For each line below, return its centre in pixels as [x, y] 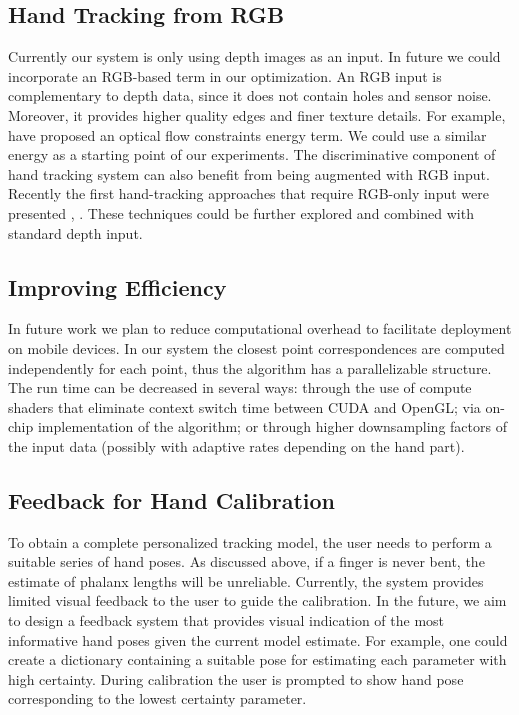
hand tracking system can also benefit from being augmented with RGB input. [249, 173]
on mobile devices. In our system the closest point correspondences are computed [256, 347]
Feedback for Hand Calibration [171, 499]
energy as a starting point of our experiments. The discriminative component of [252, 154]
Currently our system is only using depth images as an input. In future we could [254, 56]
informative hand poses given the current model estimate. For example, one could [258, 639]
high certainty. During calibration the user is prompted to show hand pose [236, 678]
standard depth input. [75, 232]
